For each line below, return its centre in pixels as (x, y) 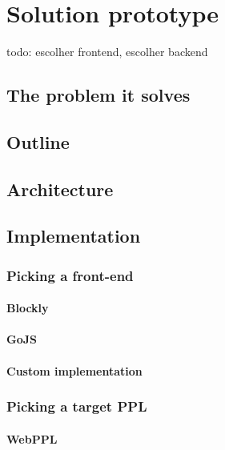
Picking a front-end (70, 275)
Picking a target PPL (77, 406)
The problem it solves (98, 95)
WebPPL (32, 438)
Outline (38, 141)
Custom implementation (74, 370)
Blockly (28, 308)
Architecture (60, 189)
